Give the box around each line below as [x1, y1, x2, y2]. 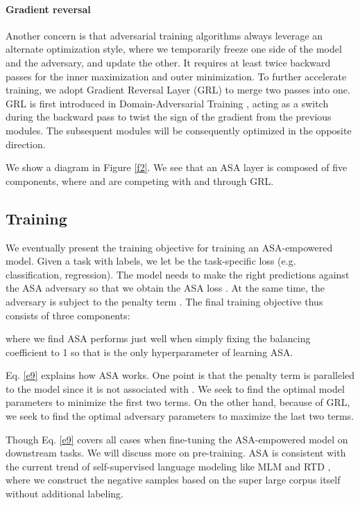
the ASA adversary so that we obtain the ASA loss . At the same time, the [6, 281, 325, 295]
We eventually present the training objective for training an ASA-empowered [6, 240, 333, 254]
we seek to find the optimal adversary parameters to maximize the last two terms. [6, 409, 354, 423]
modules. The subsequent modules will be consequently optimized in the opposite [6, 123, 352, 137]
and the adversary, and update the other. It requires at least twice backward [6, 55, 331, 69]
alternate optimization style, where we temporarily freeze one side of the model [6, 42, 342, 56]
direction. [6, 136, 46, 151]
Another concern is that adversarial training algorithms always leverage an [6, 28, 323, 42]
